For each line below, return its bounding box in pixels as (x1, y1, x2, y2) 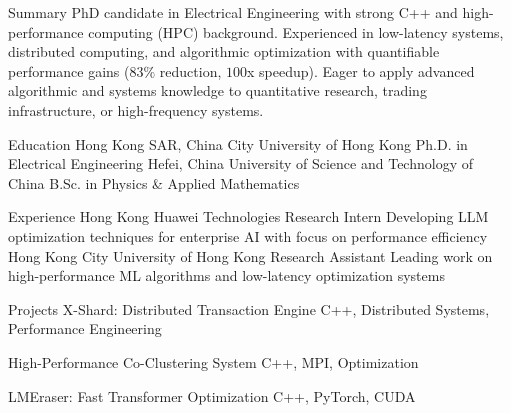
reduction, (159, 60, 222, 81)
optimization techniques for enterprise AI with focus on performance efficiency (8, 225, 488, 246)
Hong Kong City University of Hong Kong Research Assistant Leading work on (8, 245, 493, 266)
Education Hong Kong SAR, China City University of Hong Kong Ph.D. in (8, 133, 468, 154)
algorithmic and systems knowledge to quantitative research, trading (8, 80, 427, 101)
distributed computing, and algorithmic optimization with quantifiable (8, 41, 440, 62)
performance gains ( (8, 60, 130, 81)
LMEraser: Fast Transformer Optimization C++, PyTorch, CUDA (8, 385, 416, 406)
